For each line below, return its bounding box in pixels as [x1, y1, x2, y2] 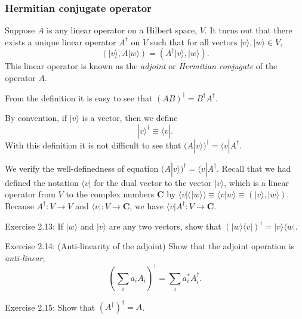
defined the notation [5, 176, 79, 188]
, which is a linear [224, 176, 289, 188]
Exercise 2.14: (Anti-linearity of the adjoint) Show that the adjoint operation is [5, 240, 295, 252]
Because [5, 199, 34, 212]
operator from [5, 188, 56, 200]
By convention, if [5, 112, 67, 124]
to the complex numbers [66, 188, 155, 200]
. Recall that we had [217, 162, 291, 174]
